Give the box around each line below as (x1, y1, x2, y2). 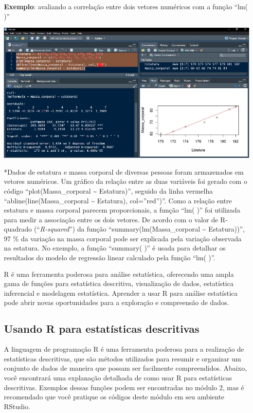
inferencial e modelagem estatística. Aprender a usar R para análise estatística (4, 287, 238, 298)
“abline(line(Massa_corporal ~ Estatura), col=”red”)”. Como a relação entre (4, 195, 232, 205)
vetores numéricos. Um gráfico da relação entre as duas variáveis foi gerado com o (4, 176, 247, 186)
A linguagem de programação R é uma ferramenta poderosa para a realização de (4, 344, 244, 354)
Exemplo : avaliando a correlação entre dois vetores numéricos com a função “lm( (4, 1, 248, 11)
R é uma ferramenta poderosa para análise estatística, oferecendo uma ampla (4, 269, 234, 279)
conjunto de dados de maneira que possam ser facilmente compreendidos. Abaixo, (4, 363, 247, 373)
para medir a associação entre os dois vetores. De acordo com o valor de (4, 214, 218, 224)
